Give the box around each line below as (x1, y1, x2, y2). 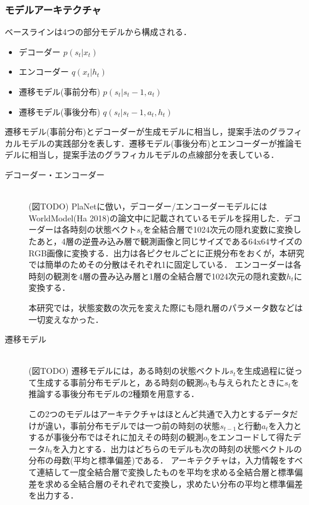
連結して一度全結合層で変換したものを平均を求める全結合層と (36, 466, 278, 478)
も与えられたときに (209, 376, 285, 388)
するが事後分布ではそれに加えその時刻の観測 (29, 431, 203, 443)
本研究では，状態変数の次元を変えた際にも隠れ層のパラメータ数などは (29, 301, 303, 313)
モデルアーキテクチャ (5, 2, 102, 17)
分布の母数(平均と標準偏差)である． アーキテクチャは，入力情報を (29, 454, 287, 466)
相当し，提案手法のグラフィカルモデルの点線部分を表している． (29, 148, 279, 161)
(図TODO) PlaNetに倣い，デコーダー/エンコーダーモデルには (29, 200, 267, 212)
